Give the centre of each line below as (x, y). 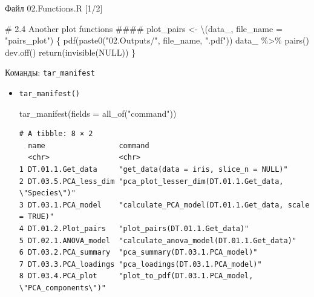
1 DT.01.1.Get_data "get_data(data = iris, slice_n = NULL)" (153, 170)
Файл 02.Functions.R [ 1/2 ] (54, 8)
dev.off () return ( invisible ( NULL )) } (70, 52)
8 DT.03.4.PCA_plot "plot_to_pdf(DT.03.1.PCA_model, (136, 276)
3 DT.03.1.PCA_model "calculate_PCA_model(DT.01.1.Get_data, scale (164, 205)
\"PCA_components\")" (62, 288)
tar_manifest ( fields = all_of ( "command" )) (98, 113)
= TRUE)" (37, 217)
